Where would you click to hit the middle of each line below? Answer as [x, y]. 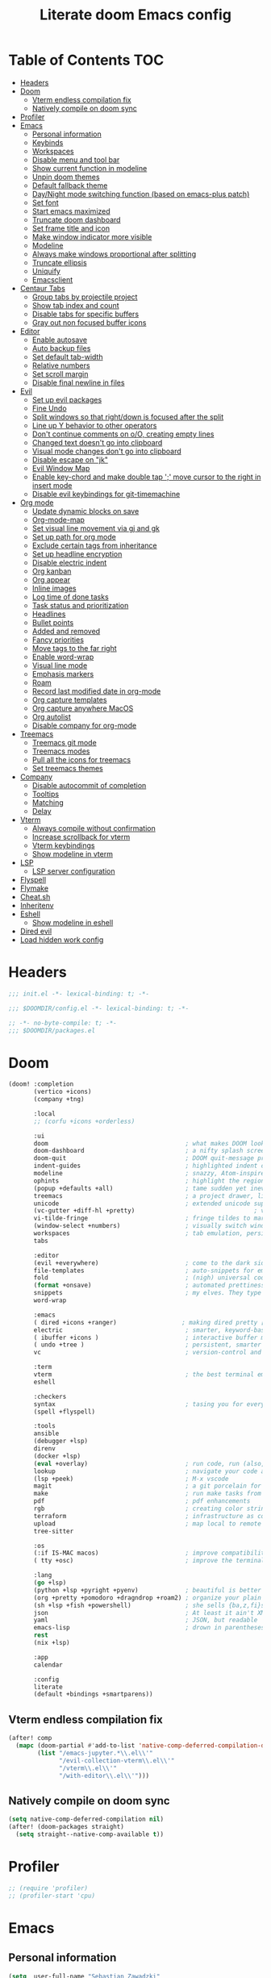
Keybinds [48, 142]
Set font [45, 202]
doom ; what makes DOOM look [149, 1143]
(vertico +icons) [63, 1092]
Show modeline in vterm [72, 853]
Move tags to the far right [74, 648]
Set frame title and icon [71, 228]
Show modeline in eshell [73, 922]
